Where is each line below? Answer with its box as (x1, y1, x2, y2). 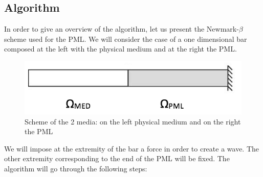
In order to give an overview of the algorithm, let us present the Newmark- (4, 23, 239, 34)
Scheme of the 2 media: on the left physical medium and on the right (25, 116, 241, 127)
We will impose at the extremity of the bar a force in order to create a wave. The (4, 143, 259, 154)
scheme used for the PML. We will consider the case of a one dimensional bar (4, 33, 247, 44)
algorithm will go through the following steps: (4, 163, 147, 173)
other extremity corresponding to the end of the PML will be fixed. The (4, 153, 230, 164)
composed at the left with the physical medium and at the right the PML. (4, 43, 237, 54)
